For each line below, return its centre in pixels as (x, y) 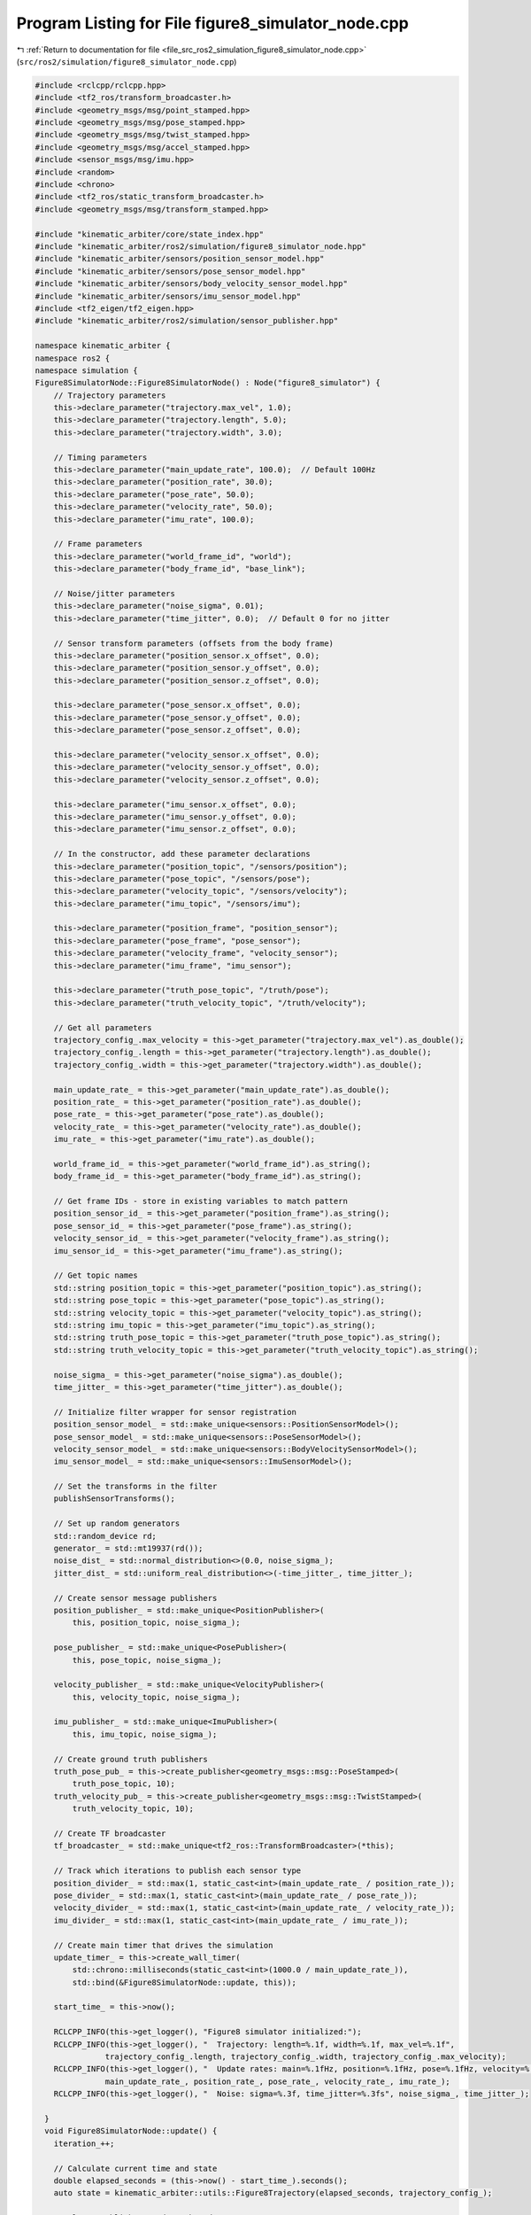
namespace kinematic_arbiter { (103, 346)
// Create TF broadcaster (110, 1834)
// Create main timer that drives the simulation (163, 1945)
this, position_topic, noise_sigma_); (156, 1623)
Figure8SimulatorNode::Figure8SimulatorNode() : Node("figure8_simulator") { (208, 383)
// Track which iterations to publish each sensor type (177, 1871)
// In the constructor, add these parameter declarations (182, 854)
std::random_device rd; (105, 1536)
